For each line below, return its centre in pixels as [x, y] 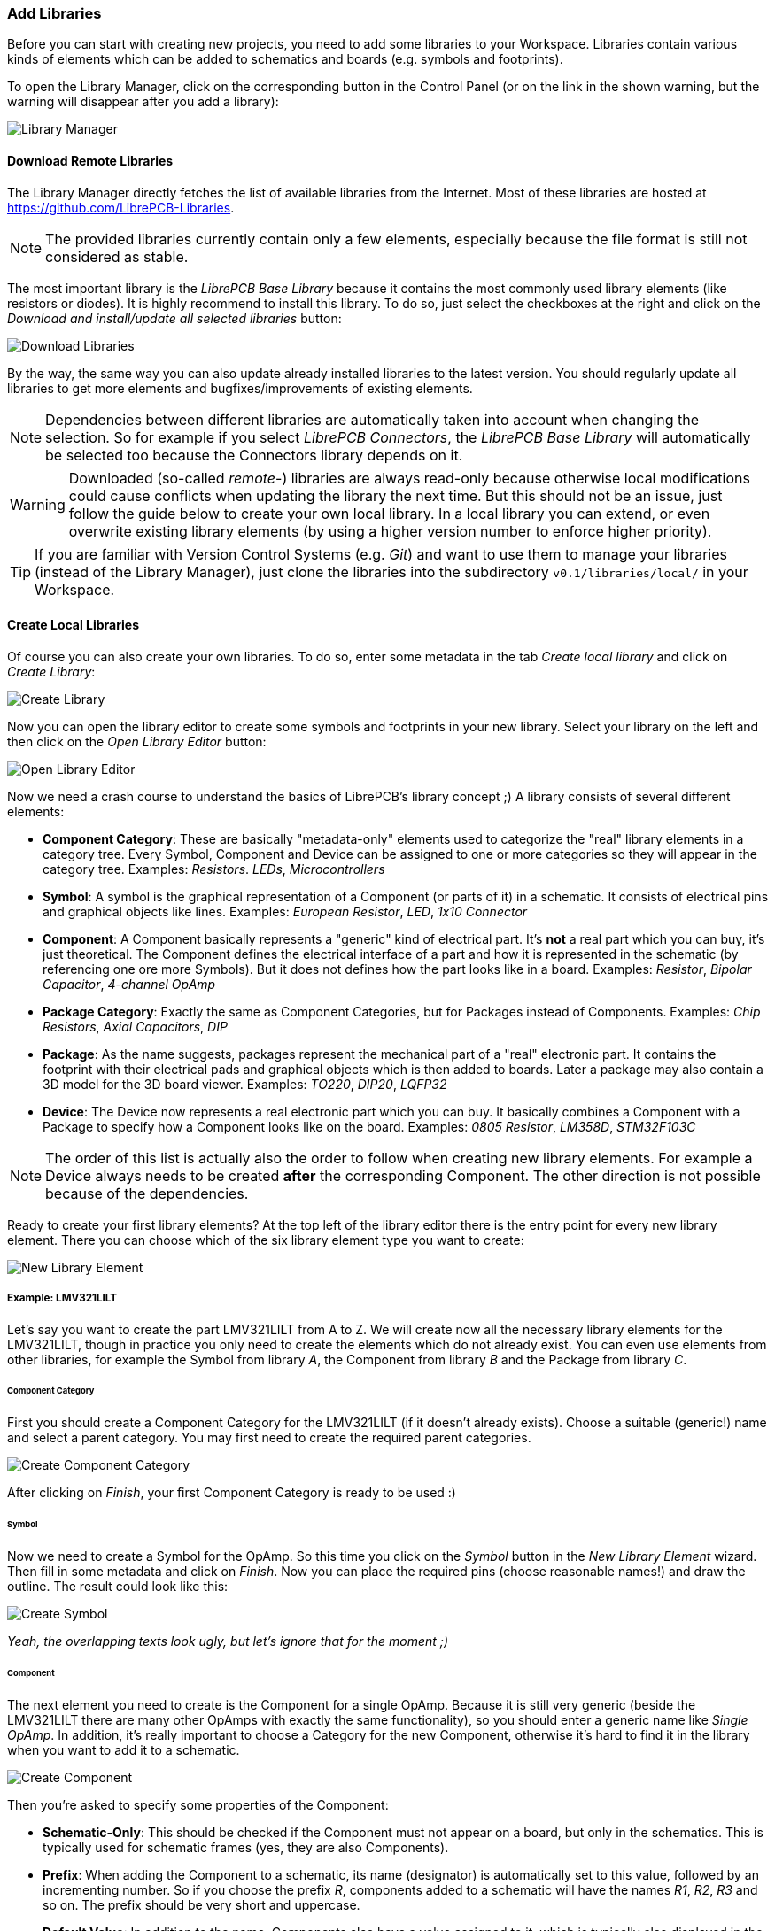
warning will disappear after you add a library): [143, 102]
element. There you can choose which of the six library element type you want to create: [266, 1240]
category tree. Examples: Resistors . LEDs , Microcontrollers [214, 869]
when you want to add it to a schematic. [124, 1749]
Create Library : [51, 671]
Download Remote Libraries [90, 160]
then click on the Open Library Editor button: [137, 741]
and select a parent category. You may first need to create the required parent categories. [269, 1438]
